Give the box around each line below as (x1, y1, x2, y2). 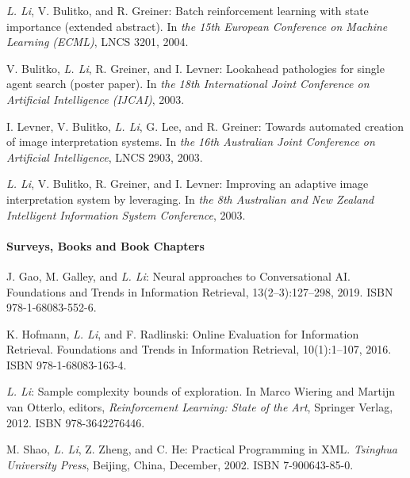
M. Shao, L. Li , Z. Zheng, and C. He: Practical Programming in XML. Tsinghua (6, 441, 398, 457)
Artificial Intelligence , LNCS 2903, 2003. (6, 148, 203, 165)
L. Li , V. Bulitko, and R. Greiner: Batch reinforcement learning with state (6, 2, 369, 18)
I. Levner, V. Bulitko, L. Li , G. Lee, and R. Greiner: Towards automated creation (6, 117, 404, 134)
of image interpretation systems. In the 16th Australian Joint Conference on (6, 133, 375, 150)
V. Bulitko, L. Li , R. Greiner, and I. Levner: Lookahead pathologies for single (6, 59, 385, 76)
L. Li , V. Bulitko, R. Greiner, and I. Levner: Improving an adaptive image (6, 175, 369, 192)
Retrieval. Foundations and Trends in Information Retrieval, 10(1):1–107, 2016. (6, 341, 392, 358)
